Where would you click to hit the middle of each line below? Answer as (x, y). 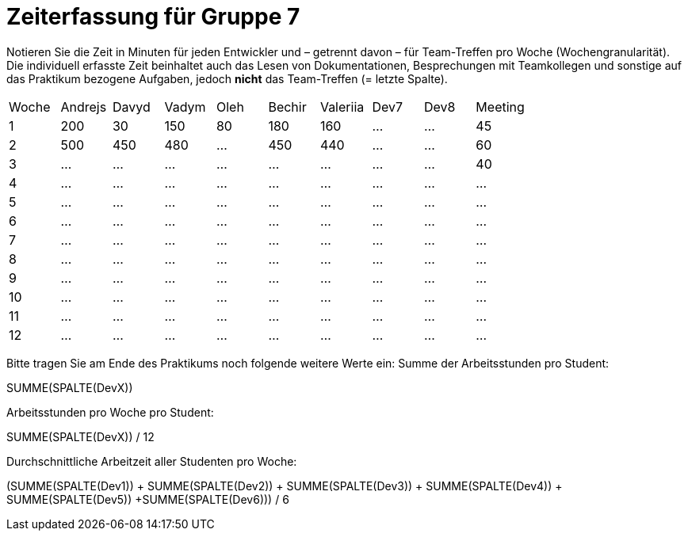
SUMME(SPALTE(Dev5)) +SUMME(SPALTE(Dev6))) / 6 (148, 499)
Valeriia (342, 107)
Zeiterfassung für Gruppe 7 (153, 17)
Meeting (500, 107)
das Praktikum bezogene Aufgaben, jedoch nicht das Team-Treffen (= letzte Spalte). (227, 78)
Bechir (287, 107)
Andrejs (84, 107)
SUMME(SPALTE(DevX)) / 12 (80, 436)
